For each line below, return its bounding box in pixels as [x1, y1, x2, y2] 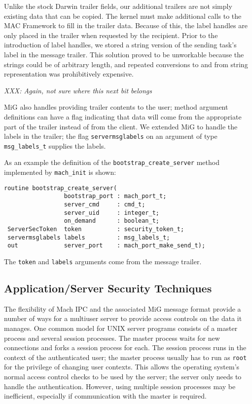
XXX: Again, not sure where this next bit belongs [4, 85, 152, 95]
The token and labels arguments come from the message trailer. [4, 256, 202, 266]
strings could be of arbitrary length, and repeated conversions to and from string [4, 59, 248, 69]
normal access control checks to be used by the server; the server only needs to [4, 371, 242, 382]
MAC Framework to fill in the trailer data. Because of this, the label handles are [4, 20, 248, 31]
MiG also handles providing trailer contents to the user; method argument [4, 102, 228, 112]
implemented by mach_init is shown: [4, 167, 116, 177]
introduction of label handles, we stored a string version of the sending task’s [4, 40, 237, 50]
